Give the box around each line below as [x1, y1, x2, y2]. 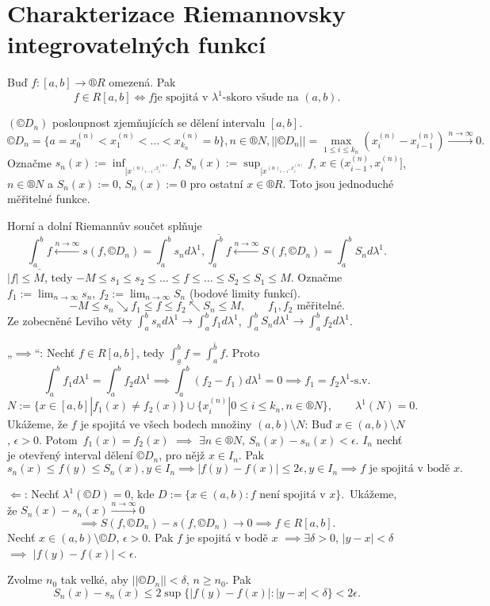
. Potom [38, 431, 78, 447]
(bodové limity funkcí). [189, 284, 301, 301]
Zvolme [7, 571, 43, 588]
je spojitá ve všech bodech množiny [80, 416, 252, 432]
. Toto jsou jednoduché [282, 175, 394, 191]
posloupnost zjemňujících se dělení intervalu [52, 114, 266, 131]
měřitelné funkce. [7, 190, 90, 207]
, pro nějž [159, 447, 205, 463]
